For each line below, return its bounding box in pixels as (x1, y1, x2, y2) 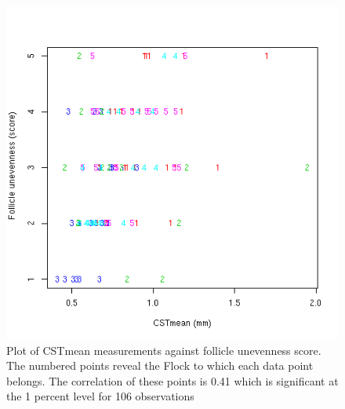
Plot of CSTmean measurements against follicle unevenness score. (6, 341, 321, 358)
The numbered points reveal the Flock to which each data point (6, 357, 314, 374)
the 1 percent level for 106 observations (6, 388, 194, 404)
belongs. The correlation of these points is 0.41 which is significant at (6, 372, 339, 389)
